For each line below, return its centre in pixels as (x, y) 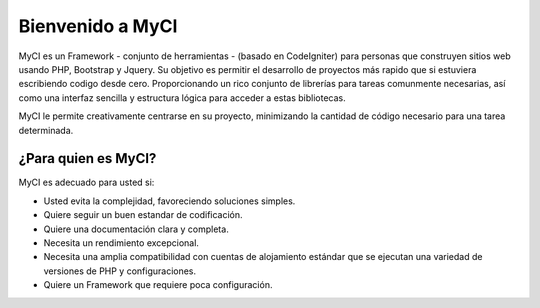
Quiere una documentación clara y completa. (136, 229)
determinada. (46, 130)
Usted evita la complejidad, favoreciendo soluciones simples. (169, 201)
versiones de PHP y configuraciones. (120, 271)
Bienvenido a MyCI (98, 26)
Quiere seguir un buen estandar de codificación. (143, 215)
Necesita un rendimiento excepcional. (121, 242)
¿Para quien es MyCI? (87, 158)
